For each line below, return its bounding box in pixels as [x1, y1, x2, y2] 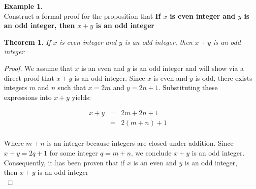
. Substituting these [158, 82, 218, 93]
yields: [72, 92, 91, 102]
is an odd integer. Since [74, 72, 145, 83]
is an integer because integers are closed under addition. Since [47, 138, 234, 148]
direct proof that [4, 72, 54, 83]
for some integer [49, 148, 98, 158]
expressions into [4, 92, 52, 102]
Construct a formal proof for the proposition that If [4, 10, 161, 21]
